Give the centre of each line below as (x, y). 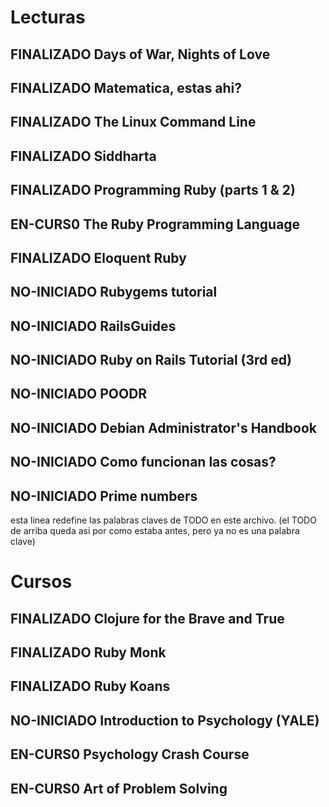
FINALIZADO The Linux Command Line (133, 122)
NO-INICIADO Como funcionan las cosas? (143, 462)
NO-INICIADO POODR (79, 394)
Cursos (41, 582)
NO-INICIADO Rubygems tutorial (114, 292)
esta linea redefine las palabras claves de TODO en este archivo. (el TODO (163, 520)
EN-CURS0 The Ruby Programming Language (155, 224)
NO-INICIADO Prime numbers (104, 496)
